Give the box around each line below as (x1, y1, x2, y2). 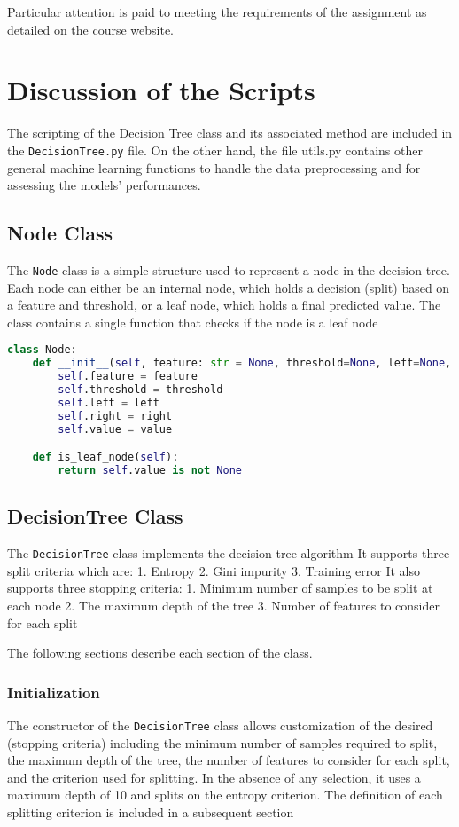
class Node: (7, 343, 77, 357)
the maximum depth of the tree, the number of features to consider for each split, (7, 751, 450, 769)
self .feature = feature (58, 370, 198, 383)
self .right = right (58, 409, 173, 422)
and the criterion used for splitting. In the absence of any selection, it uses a (7, 768, 421, 786)
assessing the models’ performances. (7, 176, 201, 194)
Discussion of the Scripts (7, 72, 315, 108)
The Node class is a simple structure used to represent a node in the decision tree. (7, 260, 450, 279)
